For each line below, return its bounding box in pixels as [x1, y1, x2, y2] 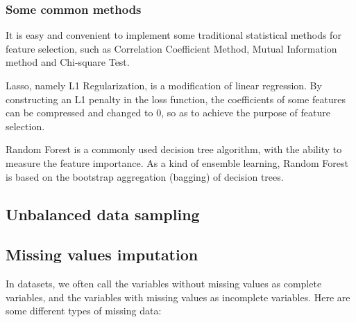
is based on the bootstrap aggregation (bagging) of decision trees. [6, 169, 284, 184]
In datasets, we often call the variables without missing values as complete [6, 276, 322, 291]
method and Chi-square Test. [6, 55, 130, 69]
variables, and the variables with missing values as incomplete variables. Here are [6, 289, 350, 304]
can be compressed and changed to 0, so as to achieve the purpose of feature [6, 105, 330, 120]
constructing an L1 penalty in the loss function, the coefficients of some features [6, 91, 346, 106]
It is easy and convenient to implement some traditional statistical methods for [6, 28, 341, 42]
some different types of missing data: [6, 303, 162, 318]
